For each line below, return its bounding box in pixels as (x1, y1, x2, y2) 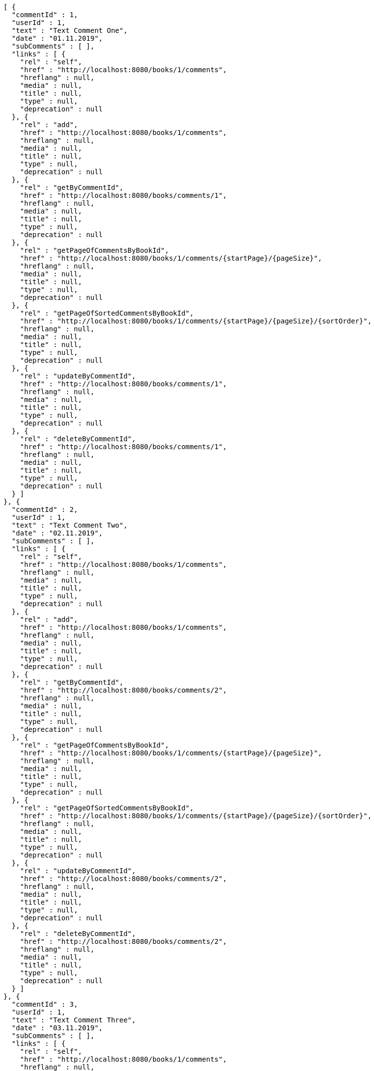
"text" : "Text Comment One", (11, 27, 128, 34)
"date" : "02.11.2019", (11, 529, 103, 537)
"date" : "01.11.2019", (11, 34, 103, 42)
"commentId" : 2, (11, 506, 78, 513)
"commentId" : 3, (11, 1000, 78, 1008)
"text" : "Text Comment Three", (11, 1016, 136, 1024)
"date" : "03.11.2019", (11, 1024, 103, 1032)
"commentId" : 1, (11, 11, 78, 19)
